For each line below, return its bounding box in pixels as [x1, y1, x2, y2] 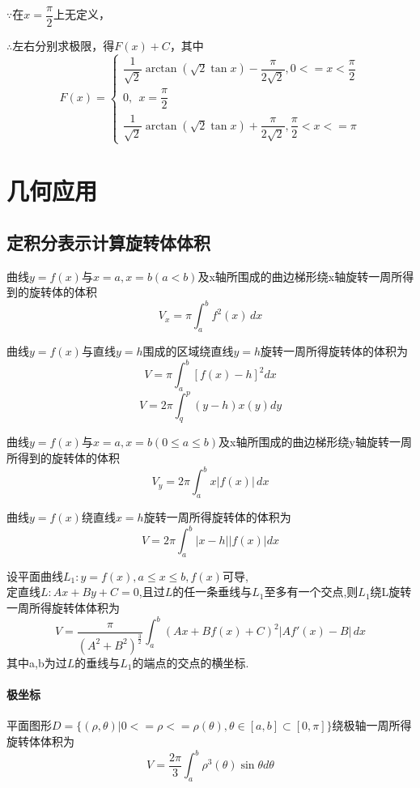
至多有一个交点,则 [264, 583, 358, 600]
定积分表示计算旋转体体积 [6, 229, 210, 254]
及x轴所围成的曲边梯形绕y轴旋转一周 [218, 433, 412, 450]
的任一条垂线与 [172, 583, 252, 600]
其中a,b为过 [6, 654, 67, 671]
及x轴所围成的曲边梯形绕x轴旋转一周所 [197, 267, 403, 284]
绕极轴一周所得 [332, 717, 412, 734]
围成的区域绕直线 [142, 343, 234, 360]
